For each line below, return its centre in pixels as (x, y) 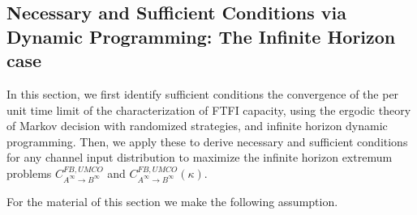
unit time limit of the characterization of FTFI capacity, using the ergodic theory (209, 110)
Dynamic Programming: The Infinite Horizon (201, 36)
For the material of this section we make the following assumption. (172, 201)
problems (29, 173)
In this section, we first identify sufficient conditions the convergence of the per (203, 93)
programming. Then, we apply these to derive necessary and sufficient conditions (207, 141)
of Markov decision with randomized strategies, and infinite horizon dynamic (197, 126)
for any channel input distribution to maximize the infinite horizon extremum (200, 157)
